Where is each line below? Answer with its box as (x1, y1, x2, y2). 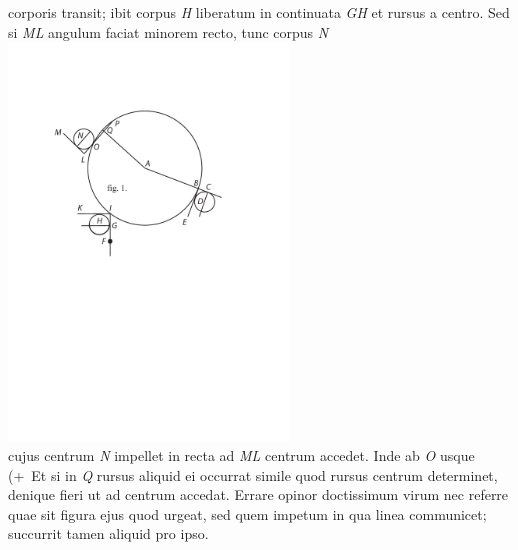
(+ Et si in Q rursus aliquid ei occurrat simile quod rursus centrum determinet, (8, 464, 498, 485)
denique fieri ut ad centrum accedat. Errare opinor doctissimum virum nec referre (8, 484, 509, 505)
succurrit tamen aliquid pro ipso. (8, 523, 209, 544)
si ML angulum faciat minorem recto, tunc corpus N (8, 21, 329, 42)
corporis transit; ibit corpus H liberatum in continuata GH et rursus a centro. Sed (8, 2, 510, 22)
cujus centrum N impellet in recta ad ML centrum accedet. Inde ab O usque (8, 444, 475, 465)
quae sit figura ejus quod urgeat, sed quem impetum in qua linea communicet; (8, 503, 487, 524)
